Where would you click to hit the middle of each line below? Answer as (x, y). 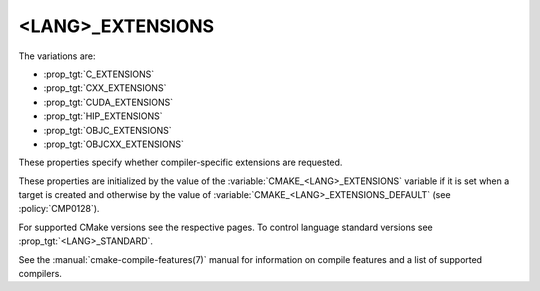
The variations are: (57, 56)
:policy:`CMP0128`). (59, 209)
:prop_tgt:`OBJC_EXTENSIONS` (107, 130)
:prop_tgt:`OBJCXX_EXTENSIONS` (114, 144)
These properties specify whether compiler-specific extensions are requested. (180, 162)
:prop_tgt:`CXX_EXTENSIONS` (105, 88)
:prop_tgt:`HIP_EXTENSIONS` (103, 116)
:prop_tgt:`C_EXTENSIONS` (99, 74)
